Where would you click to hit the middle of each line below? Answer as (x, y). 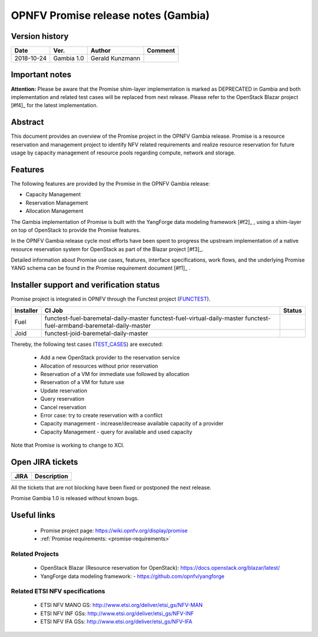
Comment (161, 51)
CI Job (54, 311)
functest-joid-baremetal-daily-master (96, 333)
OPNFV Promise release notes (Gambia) (110, 15)
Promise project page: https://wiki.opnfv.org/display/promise (114, 530)
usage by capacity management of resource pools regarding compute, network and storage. (123, 153)
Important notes (41, 75)
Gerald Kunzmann (115, 58)
